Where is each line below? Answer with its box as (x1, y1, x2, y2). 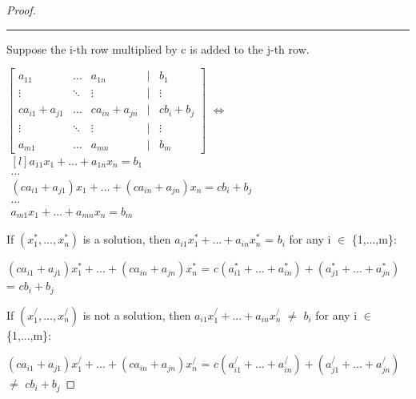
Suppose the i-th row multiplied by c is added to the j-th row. (6, 40, 310, 57)
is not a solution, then (82, 306, 191, 323)
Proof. (6, 2, 36, 18)
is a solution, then (82, 231, 171, 248)
